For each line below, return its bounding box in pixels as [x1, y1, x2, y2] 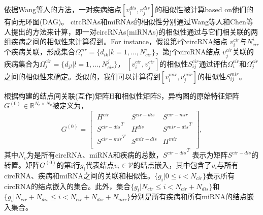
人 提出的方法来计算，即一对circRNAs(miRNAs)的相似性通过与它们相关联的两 [4, 26, 258, 37]
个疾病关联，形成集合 [4, 46, 75, 57]
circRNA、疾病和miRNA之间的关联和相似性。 [4, 170, 154, 180]
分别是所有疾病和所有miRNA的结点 [130, 191, 247, 202]
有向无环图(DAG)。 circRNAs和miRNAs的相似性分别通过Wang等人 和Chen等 [4, 16, 253, 26]
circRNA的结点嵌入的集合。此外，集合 [4, 180, 131, 191]
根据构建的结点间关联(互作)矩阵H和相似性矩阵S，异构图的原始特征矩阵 [4, 90, 240, 101]
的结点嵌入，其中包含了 [133, 159, 212, 170]
